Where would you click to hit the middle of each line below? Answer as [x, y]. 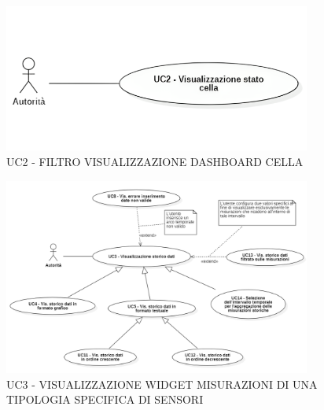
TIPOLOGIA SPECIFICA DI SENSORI [105, 399]
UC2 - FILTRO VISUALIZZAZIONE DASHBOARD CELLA [155, 161]
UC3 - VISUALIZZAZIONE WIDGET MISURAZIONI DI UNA [162, 384]
